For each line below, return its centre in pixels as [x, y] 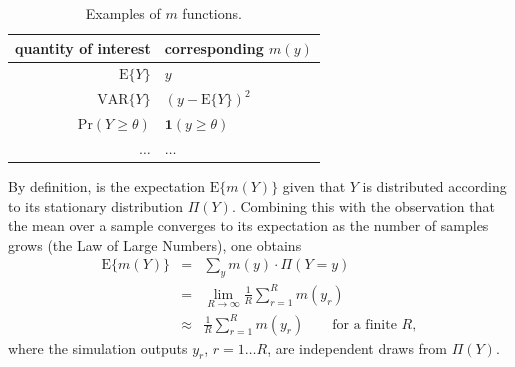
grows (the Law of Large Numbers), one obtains [155, 244]
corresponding [214, 47]
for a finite [364, 324]
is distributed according [434, 186]
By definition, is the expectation [107, 186]
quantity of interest [83, 47]
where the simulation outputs [98, 347]
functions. [212, 13]
